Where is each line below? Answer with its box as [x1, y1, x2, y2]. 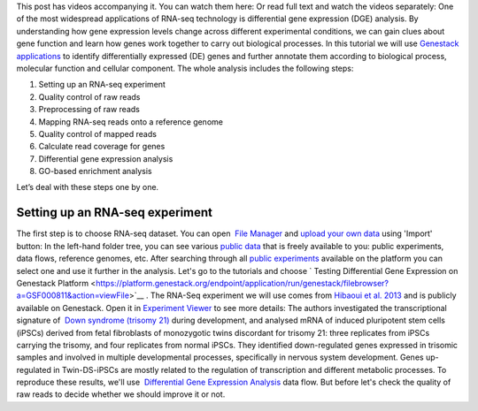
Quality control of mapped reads [38, 128, 157, 139]
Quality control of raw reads [38, 91, 141, 102]
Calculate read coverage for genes [38, 141, 166, 152]
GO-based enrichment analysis [38, 166, 152, 177]
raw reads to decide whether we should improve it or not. [16, 389, 226, 400]
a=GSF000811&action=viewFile [16, 290, 130, 301]
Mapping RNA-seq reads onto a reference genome [38, 116, 223, 127]
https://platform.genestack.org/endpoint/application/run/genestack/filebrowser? [96, 278, 389, 288]
